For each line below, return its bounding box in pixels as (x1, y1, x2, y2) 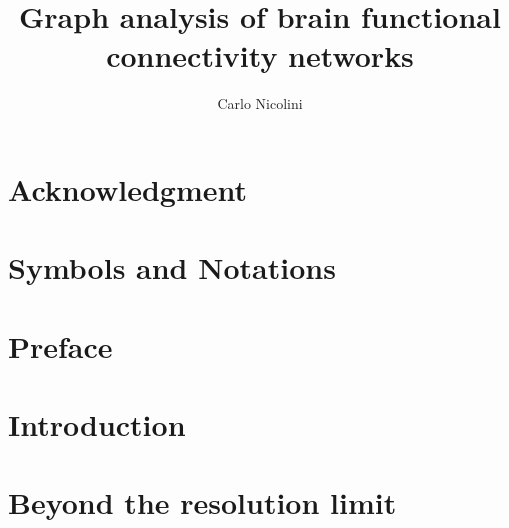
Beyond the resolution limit (8, 482, 397, 523)
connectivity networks (106, 35, 414, 76)
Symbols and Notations (8, 247, 336, 288)
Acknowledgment (8, 168, 247, 209)
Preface (8, 325, 113, 366)
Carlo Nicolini (217, 93, 303, 114)
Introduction (8, 404, 186, 445)
